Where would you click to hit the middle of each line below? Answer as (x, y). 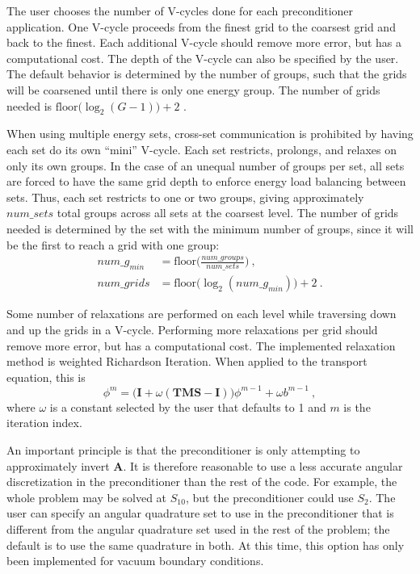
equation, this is (46, 377)
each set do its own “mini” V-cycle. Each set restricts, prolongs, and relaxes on (202, 149)
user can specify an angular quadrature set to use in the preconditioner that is (200, 513)
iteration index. (44, 423)
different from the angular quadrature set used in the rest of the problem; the (198, 528)
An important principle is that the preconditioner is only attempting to (183, 449)
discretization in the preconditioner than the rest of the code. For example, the (202, 482)
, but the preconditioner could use (269, 497)
